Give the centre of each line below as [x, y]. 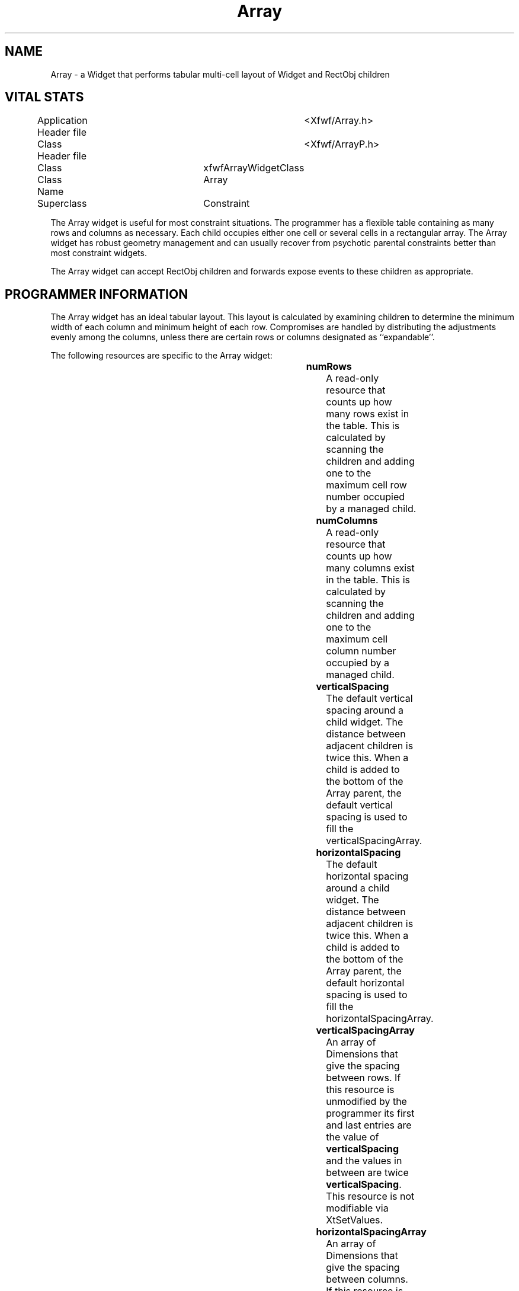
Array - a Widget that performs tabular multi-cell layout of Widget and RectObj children [220, 74]
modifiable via [357, 1208]
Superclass [62, 204]
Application [63, 121]
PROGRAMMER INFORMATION [97, 294]
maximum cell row [366, 485]
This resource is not [370, 1196]
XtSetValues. [355, 1220]
